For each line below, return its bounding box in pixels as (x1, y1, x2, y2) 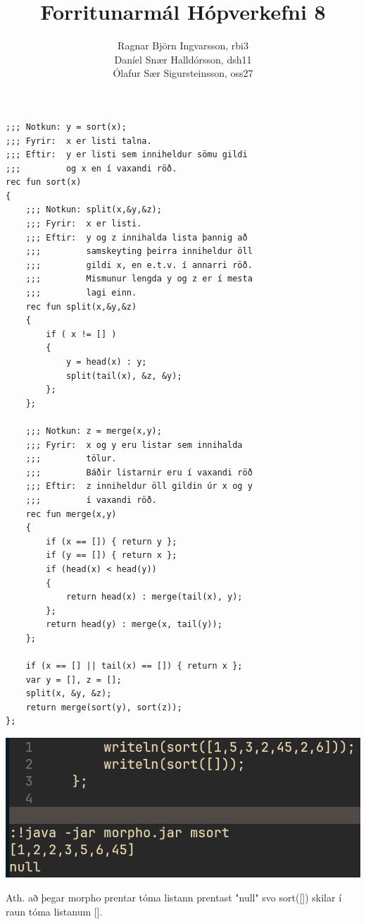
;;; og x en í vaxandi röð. (6, 163, 177, 174)
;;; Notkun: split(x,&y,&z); (25, 205, 162, 215)
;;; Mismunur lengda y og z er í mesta (25, 274, 253, 284)
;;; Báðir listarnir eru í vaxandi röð (25, 467, 253, 478)
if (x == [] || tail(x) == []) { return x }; (25, 661, 243, 671)
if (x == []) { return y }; (46, 536, 177, 547)
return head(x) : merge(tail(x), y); (65, 592, 243, 602)
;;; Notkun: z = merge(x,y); (25, 425, 162, 436)
